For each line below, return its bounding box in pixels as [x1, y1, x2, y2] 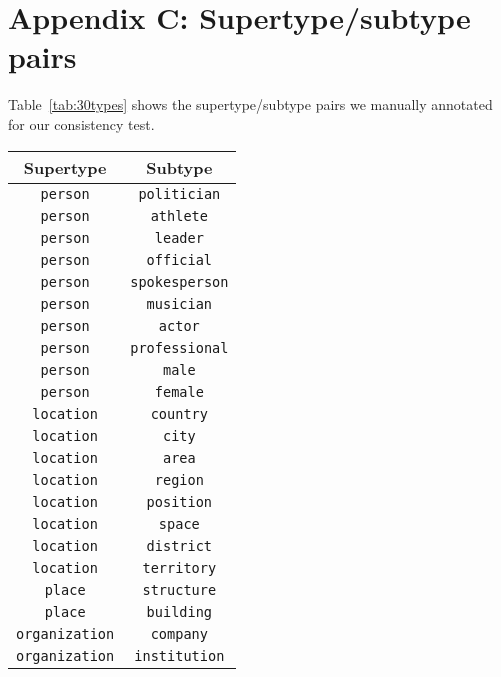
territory [142, 559, 217, 576]
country [150, 405, 208, 422]
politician [138, 185, 221, 202]
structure [142, 581, 217, 598]
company [150, 625, 208, 642]
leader [154, 229, 204, 246]
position [146, 493, 213, 510]
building [146, 603, 213, 620]
